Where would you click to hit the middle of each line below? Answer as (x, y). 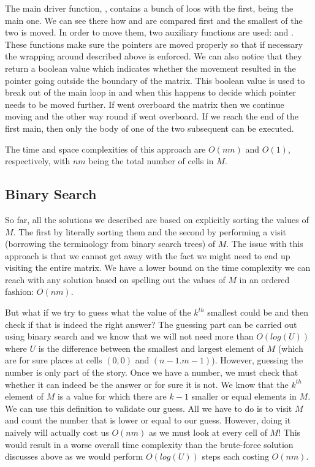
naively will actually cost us (57, 432)
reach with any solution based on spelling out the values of (115, 279)
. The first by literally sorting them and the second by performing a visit (150, 231)
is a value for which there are (112, 396)
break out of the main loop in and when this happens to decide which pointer (151, 92)
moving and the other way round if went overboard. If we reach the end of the (152, 116)
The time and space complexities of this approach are (105, 149)
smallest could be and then (258, 312)
